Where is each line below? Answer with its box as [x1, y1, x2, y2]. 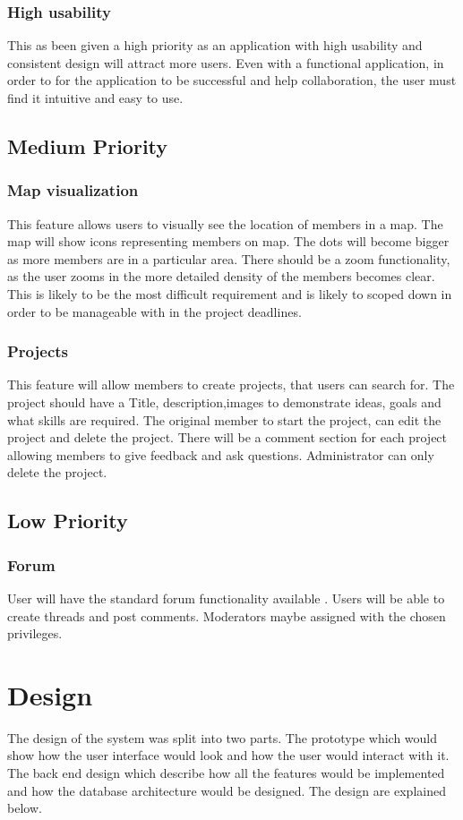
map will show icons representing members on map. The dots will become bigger [7, 232, 450, 251]
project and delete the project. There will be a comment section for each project [7, 428, 448, 447]
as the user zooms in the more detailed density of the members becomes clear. [7, 267, 435, 286]
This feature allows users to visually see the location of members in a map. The [7, 214, 443, 233]
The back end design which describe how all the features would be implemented [7, 764, 445, 782]
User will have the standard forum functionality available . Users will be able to [7, 588, 445, 607]
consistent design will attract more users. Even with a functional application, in [7, 53, 444, 72]
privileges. [7, 624, 63, 643]
